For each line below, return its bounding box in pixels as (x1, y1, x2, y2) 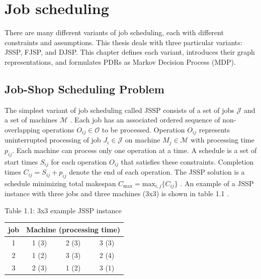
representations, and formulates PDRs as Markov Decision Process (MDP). (5, 56, 236, 67)
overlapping (5, 124, 40, 134)
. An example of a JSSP (180, 178, 254, 188)
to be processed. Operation (102, 124, 185, 134)
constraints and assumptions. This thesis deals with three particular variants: (5, 37, 242, 47)
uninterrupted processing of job (5, 134, 101, 145)
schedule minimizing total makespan (5, 178, 116, 188)
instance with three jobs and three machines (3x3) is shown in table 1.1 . (5, 188, 229, 199)
